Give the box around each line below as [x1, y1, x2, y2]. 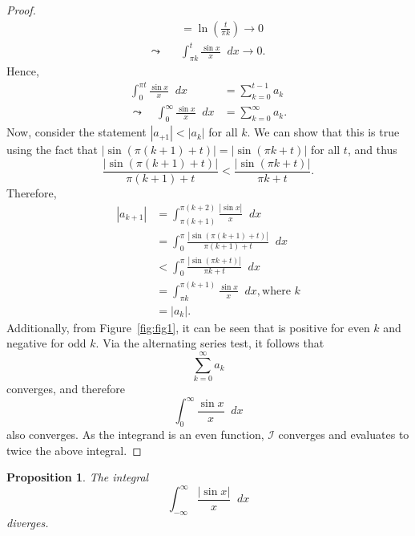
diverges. [6, 514, 49, 531]
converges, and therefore [6, 380, 125, 397]
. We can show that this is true [247, 124, 400, 140]
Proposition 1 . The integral [6, 469, 149, 485]
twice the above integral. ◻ [6, 441, 142, 458]
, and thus [347, 141, 397, 158]
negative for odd [6, 335, 87, 351]
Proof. [6, 2, 36, 18]
